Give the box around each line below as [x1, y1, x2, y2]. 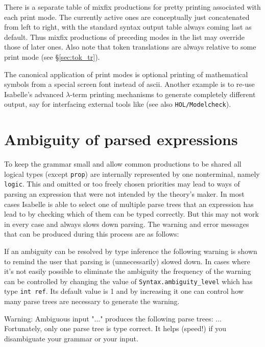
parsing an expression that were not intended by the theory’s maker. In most [4, 189, 245, 199]
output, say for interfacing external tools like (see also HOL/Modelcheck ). [4, 99, 231, 109]
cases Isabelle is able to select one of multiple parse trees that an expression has [4, 198, 254, 209]
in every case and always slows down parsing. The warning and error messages [4, 218, 249, 229]
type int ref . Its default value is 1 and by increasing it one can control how [4, 286, 244, 296]
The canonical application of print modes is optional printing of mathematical [4, 68, 248, 79]
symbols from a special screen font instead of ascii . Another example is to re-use [4, 79, 255, 89]
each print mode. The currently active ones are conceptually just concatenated [4, 11, 250, 22]
